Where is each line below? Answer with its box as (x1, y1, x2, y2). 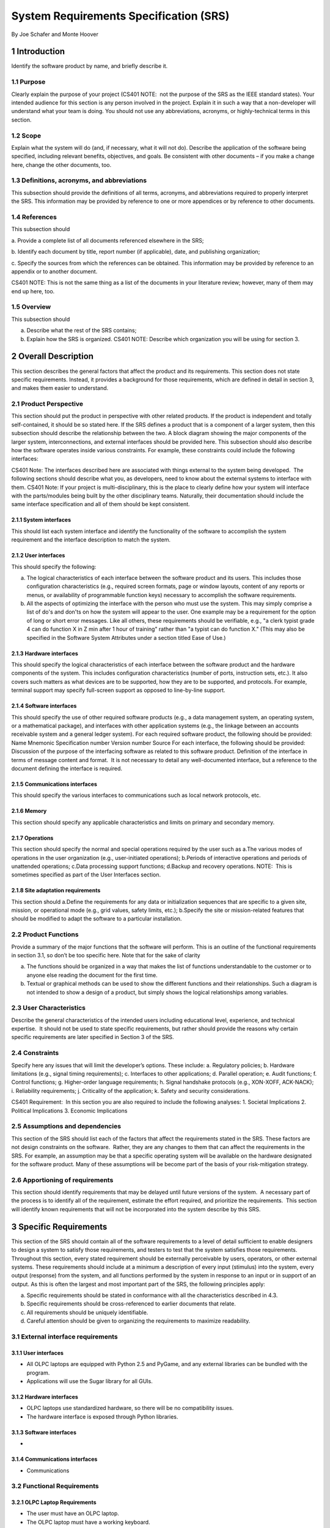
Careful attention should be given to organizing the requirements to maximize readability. (26, 1317, 251, 1324)
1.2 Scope (11, 131, 42, 140)
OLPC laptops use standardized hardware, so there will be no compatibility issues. (26, 1405, 234, 1412)
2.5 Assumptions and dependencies (11, 1122, 122, 1131)
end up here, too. (11, 287, 55, 295)
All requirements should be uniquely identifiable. (26, 1309, 148, 1316)
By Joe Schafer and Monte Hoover (11, 31, 99, 38)
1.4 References (11, 213, 57, 221)
